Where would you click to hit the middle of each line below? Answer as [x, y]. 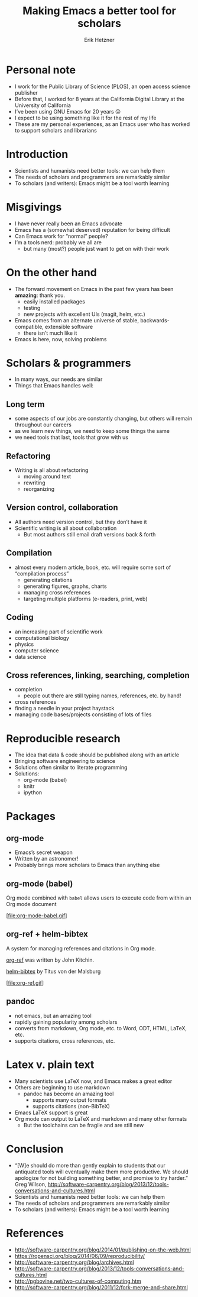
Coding [20, 617]
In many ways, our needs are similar [59, 379]
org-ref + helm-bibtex [47, 934]
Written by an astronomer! [46, 859]
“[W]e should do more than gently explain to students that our [90, 1165]
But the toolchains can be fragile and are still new [84, 1125]
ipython [33, 793]
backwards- [155, 320]
